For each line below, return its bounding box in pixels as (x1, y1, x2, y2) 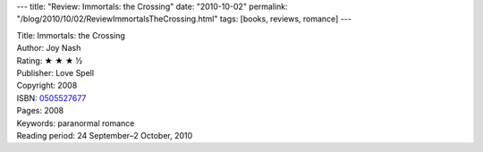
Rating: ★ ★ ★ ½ (16, 55, 83, 66)
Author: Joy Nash (16, 43, 81, 54)
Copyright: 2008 (16, 80, 78, 91)
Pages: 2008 (16, 106, 64, 116)
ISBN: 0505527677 (16, 92, 87, 103)
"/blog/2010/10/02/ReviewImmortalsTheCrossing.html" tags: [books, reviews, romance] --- (16, 13, 352, 24)
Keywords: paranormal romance (16, 117, 135, 129)
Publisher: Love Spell (16, 67, 94, 78)
